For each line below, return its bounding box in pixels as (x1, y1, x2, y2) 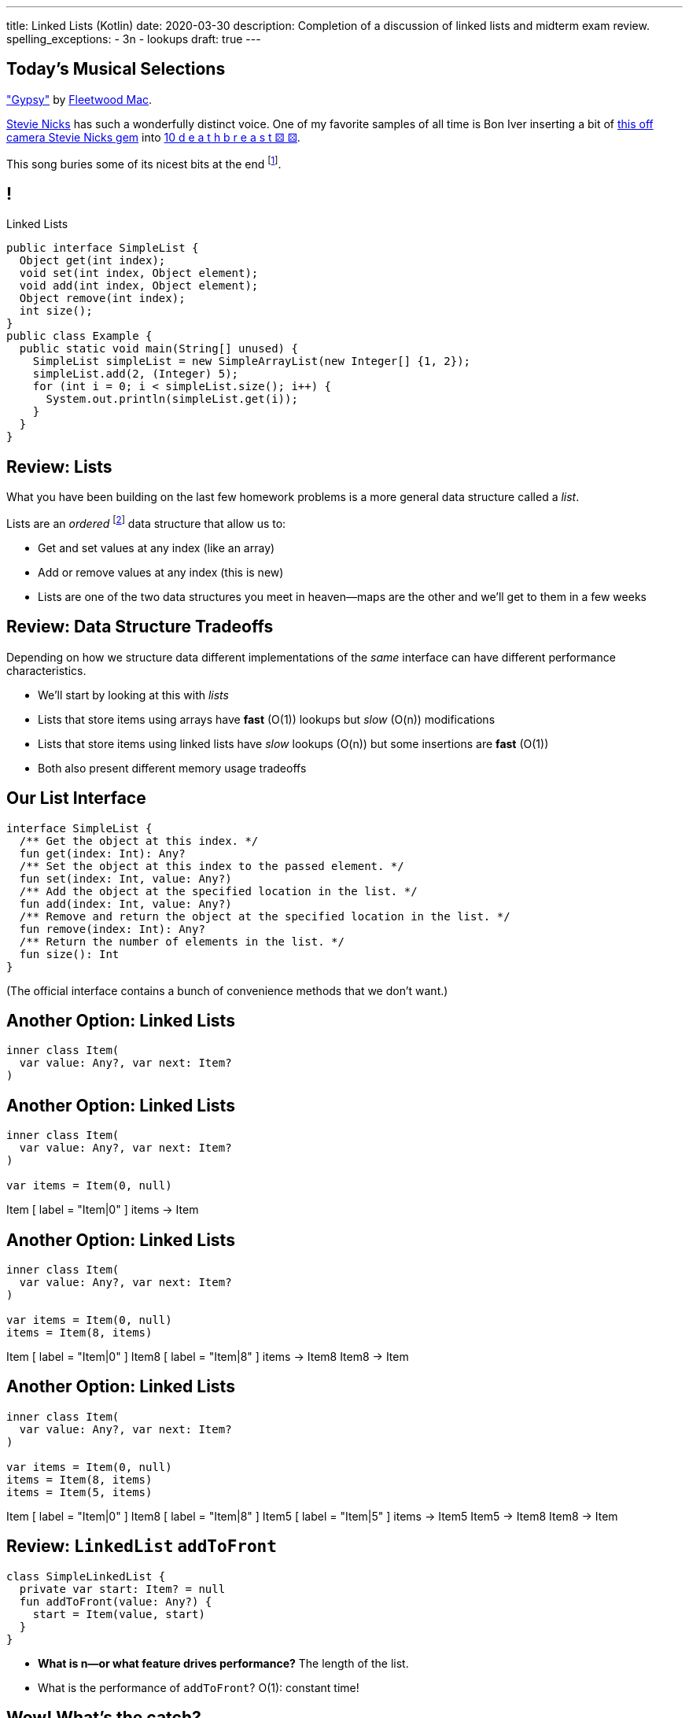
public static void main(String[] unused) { (19, 342, 298, 356)
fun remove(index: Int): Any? (19, 922, 205, 935)
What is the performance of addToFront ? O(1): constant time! (38, 1680, 359, 1694)
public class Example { (6, 330, 153, 343)
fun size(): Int (19, 947, 120, 960)
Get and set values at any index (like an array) (38, 540, 275, 555)
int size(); (19, 304, 93, 318)
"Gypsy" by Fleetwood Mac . (6, 92, 153, 106)
